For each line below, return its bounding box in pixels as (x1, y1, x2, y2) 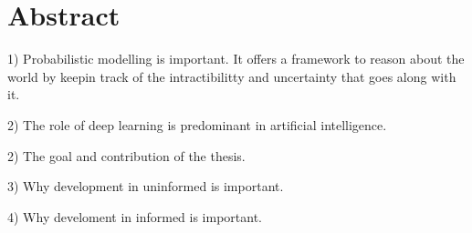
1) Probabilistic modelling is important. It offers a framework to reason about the (7, 49, 465, 68)
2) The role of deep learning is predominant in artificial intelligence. (7, 115, 387, 134)
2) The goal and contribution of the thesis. (7, 146, 246, 165)
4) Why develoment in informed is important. (7, 207, 263, 226)
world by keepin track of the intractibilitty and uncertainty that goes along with (7, 66, 456, 86)
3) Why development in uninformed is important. (7, 177, 284, 196)
